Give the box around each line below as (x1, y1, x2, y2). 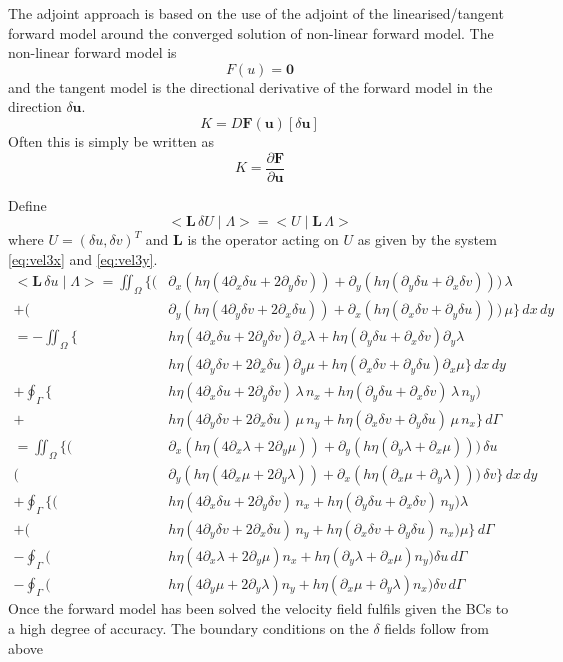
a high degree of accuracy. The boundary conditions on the (8, 617, 369, 638)
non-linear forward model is (8, 42, 177, 63)
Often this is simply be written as (8, 130, 215, 151)
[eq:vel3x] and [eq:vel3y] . (8, 248, 158, 269)
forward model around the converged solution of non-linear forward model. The (8, 22, 494, 43)
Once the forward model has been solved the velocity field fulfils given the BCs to (8, 598, 509, 619)
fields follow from (384, 617, 490, 638)
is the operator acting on (187, 229, 339, 250)
